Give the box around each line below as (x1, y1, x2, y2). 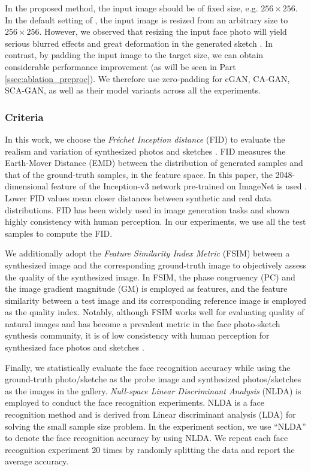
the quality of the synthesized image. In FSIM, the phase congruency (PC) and (5, 270, 295, 283)
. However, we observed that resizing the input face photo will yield (39, 25, 287, 38)
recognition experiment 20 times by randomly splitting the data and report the (5, 443, 295, 455)
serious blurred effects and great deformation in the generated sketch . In (5, 37, 273, 49)
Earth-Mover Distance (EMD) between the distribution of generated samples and (5, 156, 303, 169)
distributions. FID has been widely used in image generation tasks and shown (5, 203, 290, 216)
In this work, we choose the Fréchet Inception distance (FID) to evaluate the (5, 132, 285, 145)
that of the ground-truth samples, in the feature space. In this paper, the (5, 168, 273, 180)
